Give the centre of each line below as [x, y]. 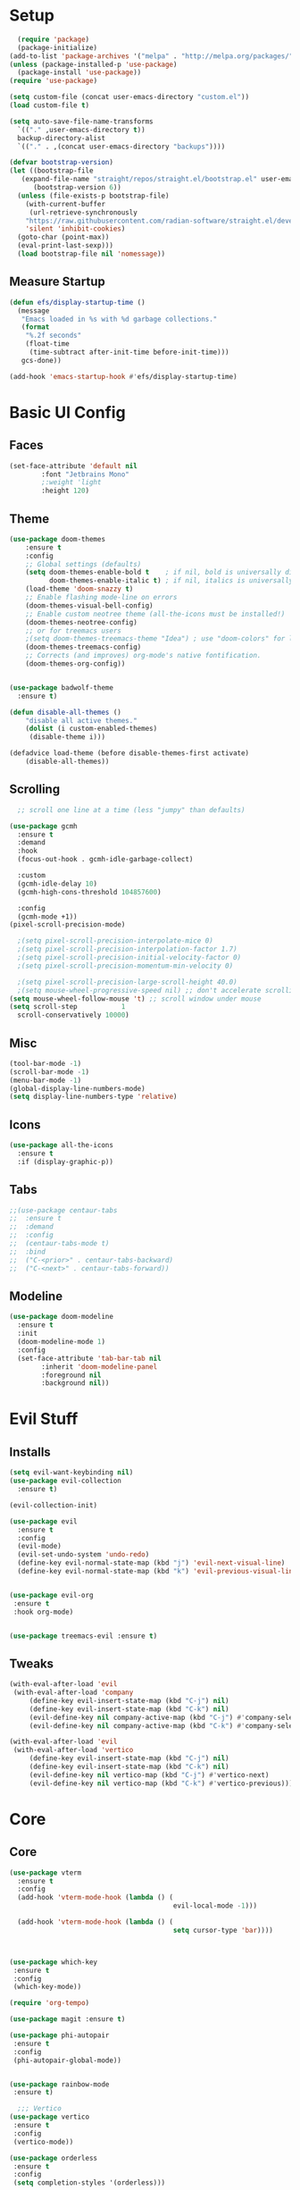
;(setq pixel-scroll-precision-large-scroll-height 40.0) [128, 982]
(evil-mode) [40, 1547]
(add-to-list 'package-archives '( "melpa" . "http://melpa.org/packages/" [151, 56]
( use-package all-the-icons [62, 1145]
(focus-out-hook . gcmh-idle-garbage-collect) [105, 860]
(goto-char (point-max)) [63, 238]
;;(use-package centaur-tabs [63, 1210]
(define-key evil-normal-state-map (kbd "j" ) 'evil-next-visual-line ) [151, 1563]
